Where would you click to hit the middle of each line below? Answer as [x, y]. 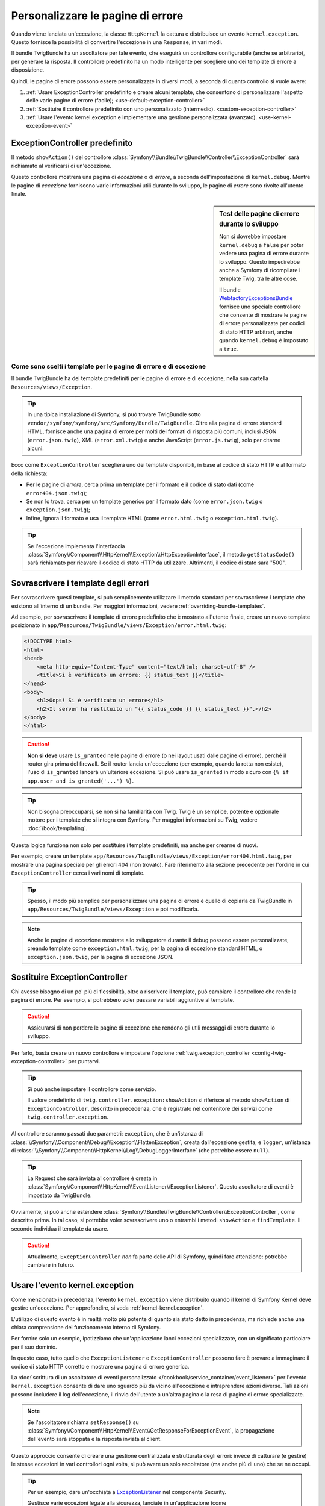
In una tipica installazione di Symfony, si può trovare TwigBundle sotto [114, 414]
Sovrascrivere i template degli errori [80, 583]
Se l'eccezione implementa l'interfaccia [76, 546]
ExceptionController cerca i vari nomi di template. [78, 873]
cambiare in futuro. [51, 1264]
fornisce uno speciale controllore [260, 307]
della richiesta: [29, 473]
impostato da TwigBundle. [60, 1195]
